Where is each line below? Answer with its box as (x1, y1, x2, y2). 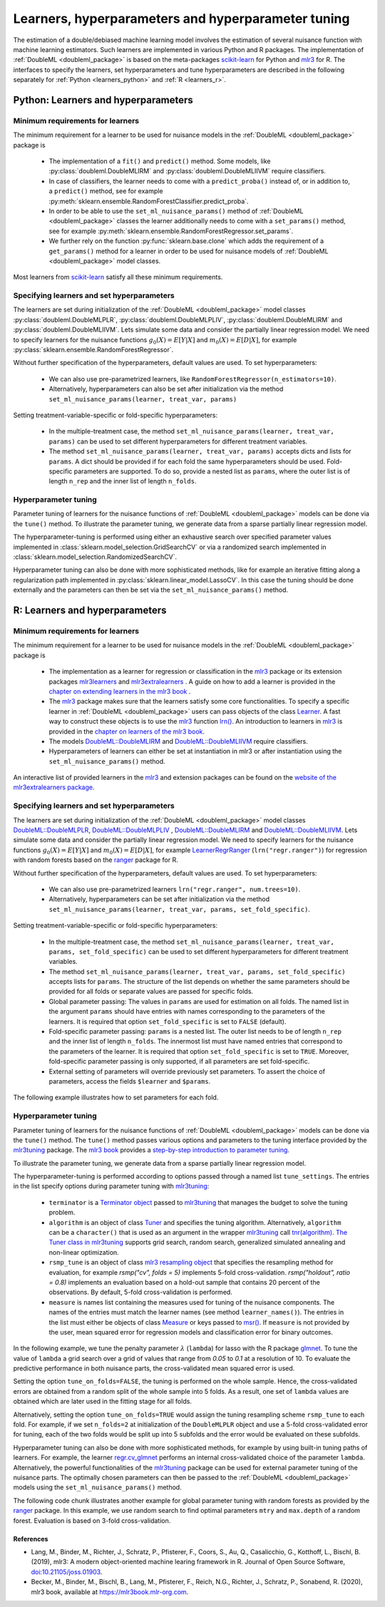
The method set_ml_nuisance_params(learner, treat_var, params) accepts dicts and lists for (48, 447, 352, 456)
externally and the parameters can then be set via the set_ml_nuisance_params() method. (13, 585, 289, 595)
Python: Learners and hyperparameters (13, 93, 194, 106)
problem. (48, 1208, 76, 1217)
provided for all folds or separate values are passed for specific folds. (48, 987, 253, 996)
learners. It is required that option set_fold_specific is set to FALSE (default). (48, 1017, 287, 1026)
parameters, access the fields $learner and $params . (48, 1077, 211, 1085)
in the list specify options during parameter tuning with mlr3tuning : (13, 1182, 210, 1191)
